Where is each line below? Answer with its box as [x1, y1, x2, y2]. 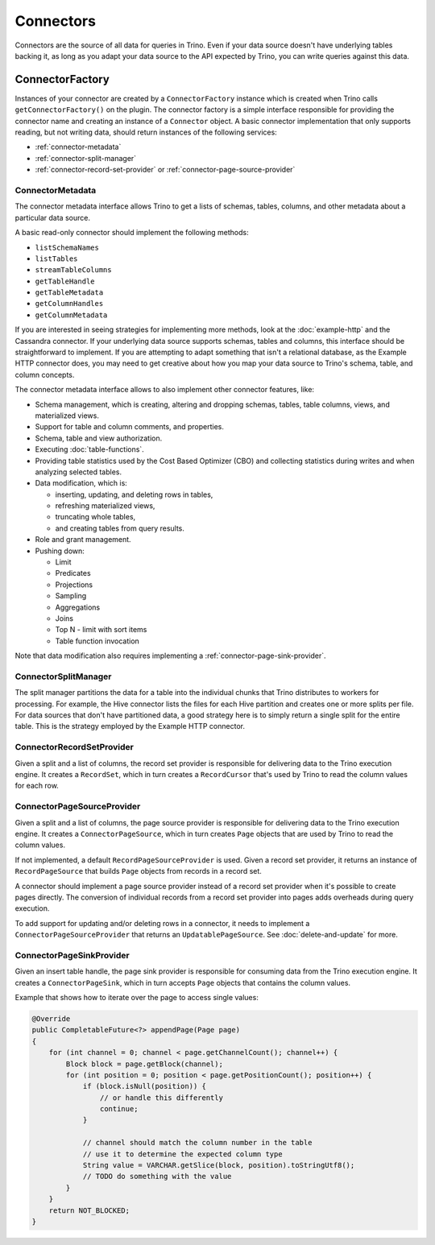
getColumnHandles [35, 299, 104, 308]
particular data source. [14, 213, 90, 222]
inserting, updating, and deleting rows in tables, [55, 490, 213, 499]
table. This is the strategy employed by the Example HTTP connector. [14, 722, 246, 731]
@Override [31, 1014, 71, 1023]
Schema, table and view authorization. [35, 433, 163, 443]
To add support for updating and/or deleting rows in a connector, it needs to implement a [14, 918, 310, 928]
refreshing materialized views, [55, 501, 155, 511]
